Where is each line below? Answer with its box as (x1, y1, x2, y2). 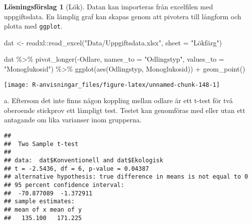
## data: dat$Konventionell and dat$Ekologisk (4, 157, 164, 164)
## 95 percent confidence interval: (4, 182, 125, 188)
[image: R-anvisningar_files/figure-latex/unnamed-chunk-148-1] (4, 81, 220, 88)
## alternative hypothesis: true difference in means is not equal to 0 (4, 173, 248, 181)
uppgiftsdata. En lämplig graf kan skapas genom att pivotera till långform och (4, 11, 242, 21)
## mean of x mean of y (4, 206, 82, 213)
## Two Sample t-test (4, 140, 79, 148)
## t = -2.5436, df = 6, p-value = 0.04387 (4, 165, 149, 172)
